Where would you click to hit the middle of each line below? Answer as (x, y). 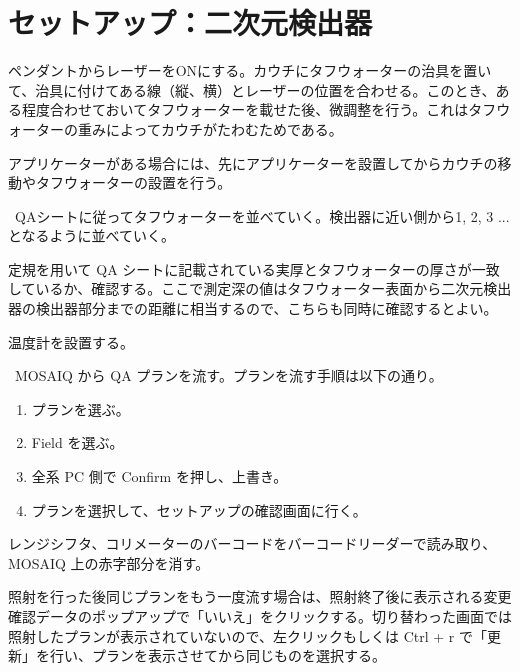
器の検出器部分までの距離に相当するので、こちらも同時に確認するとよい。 (253, 308)
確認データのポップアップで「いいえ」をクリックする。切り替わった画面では (260, 616)
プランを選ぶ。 (80, 408)
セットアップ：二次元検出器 (190, 22)
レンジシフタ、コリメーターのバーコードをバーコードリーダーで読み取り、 (252, 543)
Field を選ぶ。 (77, 442)
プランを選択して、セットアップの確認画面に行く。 (199, 509)
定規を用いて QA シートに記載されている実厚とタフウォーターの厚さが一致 (254, 268)
